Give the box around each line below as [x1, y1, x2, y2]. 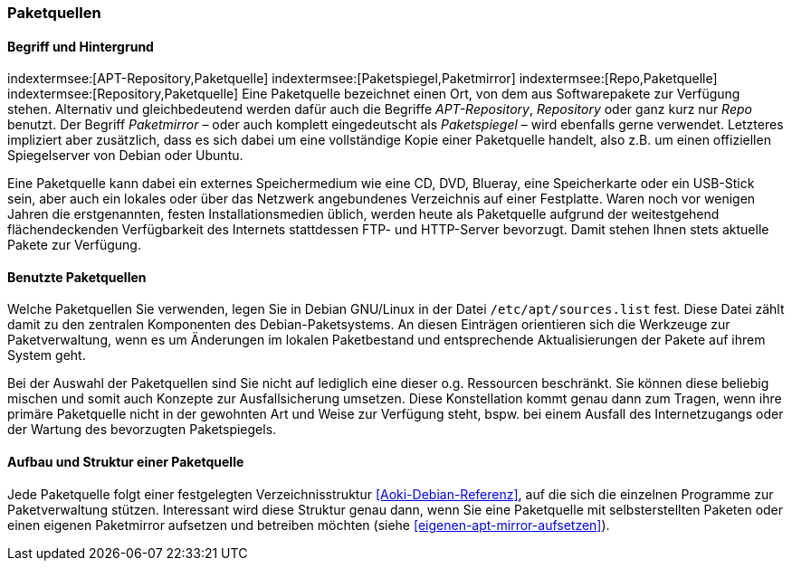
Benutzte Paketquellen [7, 269, 147, 285]
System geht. [7, 347, 86, 364]
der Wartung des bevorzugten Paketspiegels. [7, 421, 277, 438]
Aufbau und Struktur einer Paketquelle [7, 454, 244, 470]
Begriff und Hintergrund [7, 38, 154, 54]
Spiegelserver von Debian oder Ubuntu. [7, 147, 243, 164]
